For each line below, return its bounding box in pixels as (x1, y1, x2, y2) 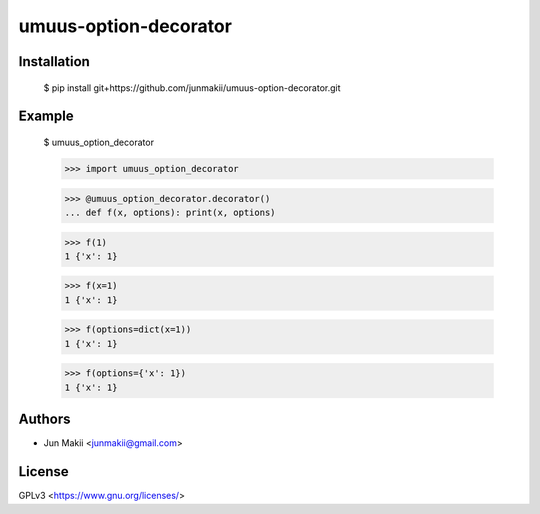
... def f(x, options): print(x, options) (64, 206, 276, 218)
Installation (18, 53, 90, 70)
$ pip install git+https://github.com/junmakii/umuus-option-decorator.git (43, 81, 341, 94)
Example (18, 108, 74, 125)
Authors (18, 411, 71, 428)
